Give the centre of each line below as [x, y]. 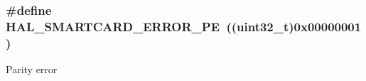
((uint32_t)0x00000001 [294, 26]
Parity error [32, 69]
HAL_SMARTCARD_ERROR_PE [113, 26]
